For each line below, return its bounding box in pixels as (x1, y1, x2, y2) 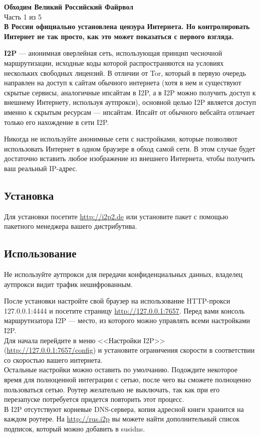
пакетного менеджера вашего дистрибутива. (4, 221, 137, 231)
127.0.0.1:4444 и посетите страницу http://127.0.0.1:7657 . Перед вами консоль (4, 305, 245, 316)
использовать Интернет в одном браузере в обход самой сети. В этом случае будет (4, 143, 255, 154)
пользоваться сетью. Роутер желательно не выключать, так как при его (4, 384, 220, 394)
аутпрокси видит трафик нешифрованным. (4, 278, 133, 289)
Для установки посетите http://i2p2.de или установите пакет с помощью (4, 211, 228, 221)
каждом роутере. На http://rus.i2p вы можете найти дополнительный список (4, 413, 240, 424)
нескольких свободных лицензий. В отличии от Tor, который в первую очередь (4, 67, 246, 78)
